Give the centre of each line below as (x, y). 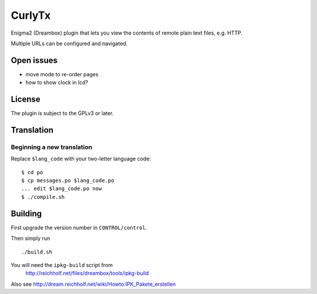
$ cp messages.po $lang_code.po (68, 181)
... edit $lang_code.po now (62, 189)
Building (26, 213)
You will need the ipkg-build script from (62, 265)
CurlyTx (31, 15)
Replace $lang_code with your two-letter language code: (81, 159)
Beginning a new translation (52, 147)
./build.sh (37, 252)
